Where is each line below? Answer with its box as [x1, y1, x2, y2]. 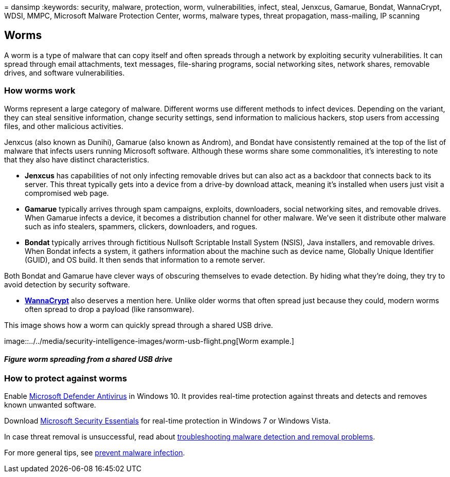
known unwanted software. [4, 400, 96, 410]
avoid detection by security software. [4, 280, 130, 289]
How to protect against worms [4, 373, 127, 383]
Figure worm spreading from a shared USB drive [4, 355, 173, 364]
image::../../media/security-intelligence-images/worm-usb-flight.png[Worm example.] [4, 336, 294, 345]
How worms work [4, 85, 76, 96]
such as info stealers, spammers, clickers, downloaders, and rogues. [25, 222, 258, 231]
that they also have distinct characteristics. [4, 155, 149, 164]
